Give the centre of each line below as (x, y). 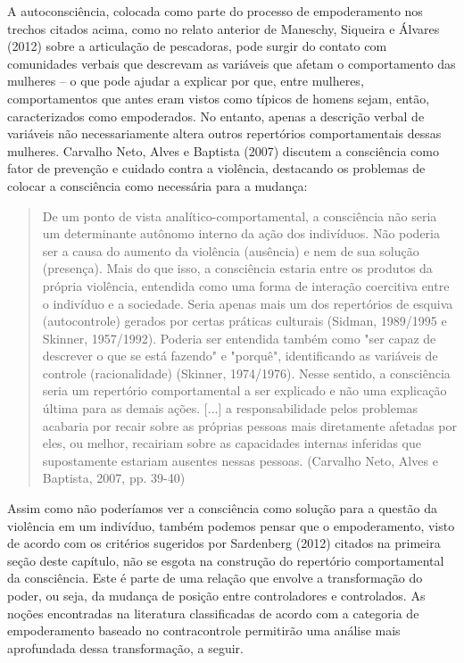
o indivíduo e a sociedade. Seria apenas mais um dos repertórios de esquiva (248, 303)
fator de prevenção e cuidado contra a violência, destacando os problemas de (216, 168)
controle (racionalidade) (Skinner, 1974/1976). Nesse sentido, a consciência (246, 373)
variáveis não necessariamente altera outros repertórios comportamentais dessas (224, 133)
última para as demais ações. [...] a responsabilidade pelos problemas (230, 408)
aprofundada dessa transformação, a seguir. (125, 647)
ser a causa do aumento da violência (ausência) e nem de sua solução (231, 250)
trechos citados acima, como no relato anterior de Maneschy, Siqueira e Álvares (224, 28)
